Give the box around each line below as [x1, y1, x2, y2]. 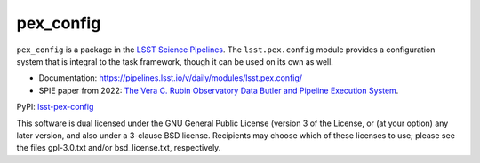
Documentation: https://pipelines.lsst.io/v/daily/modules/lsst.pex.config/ [38, 73, 302, 83]
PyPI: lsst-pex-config [16, 102, 94, 113]
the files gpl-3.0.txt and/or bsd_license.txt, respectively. [16, 143, 221, 153]
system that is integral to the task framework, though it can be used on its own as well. [16, 56, 333, 66]
